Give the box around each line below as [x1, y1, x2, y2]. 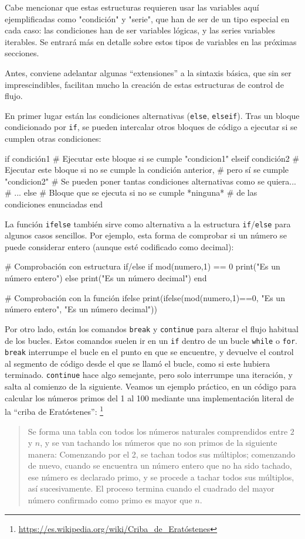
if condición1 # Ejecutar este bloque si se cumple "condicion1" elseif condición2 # [5, 152, 300, 164]
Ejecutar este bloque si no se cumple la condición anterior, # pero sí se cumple [5, 163, 289, 176]
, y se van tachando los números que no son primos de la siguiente [40, 436, 277, 449]
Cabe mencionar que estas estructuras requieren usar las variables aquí [5, 1, 259, 13]
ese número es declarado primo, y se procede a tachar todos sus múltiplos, [28, 470, 294, 483]
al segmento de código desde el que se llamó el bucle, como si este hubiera [5, 357, 270, 369]
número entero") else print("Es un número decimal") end [5, 272, 207, 284]
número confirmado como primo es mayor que [28, 494, 192, 506]
